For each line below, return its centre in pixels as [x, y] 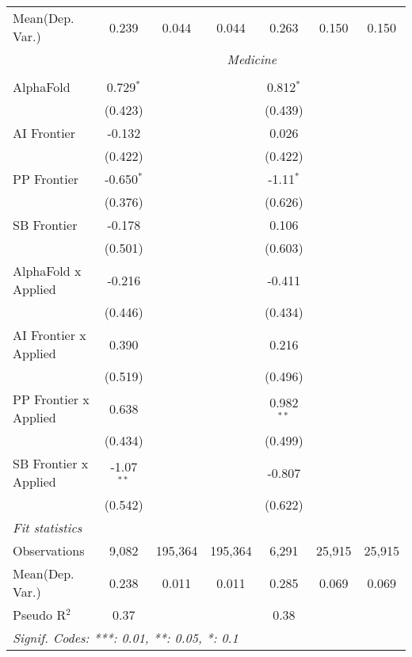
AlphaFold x [47, 271]
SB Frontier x [51, 463]
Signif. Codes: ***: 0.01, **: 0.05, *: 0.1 [126, 638]
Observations [49, 550]
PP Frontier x [51, 399]
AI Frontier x [50, 335]
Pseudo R [40, 615]
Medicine [252, 59]
